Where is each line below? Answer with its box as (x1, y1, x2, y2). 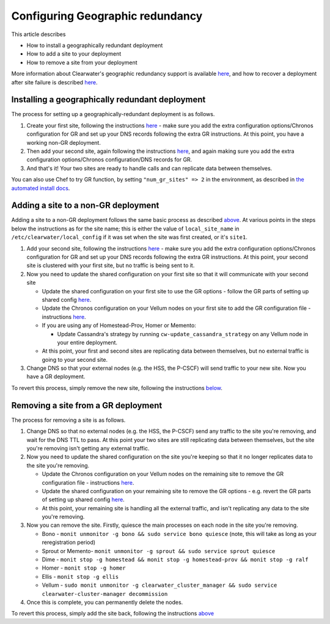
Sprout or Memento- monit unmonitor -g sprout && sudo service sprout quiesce (42, 547, 276, 554)
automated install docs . (11, 184, 70, 192)
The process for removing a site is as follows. (11, 416, 126, 424)
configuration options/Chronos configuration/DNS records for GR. (26, 156, 193, 163)
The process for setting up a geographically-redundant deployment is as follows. (11, 111, 215, 118)
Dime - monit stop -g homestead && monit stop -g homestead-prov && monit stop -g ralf (42, 556, 309, 563)
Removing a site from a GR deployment (11, 400, 163, 411)
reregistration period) (42, 538, 96, 546)
